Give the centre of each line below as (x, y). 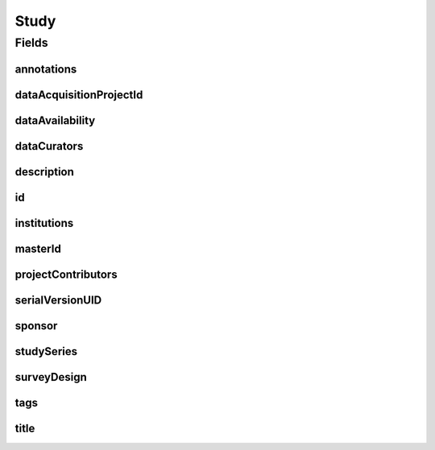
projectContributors (66, 274)
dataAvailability (55, 120)
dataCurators (49, 146)
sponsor (36, 326)
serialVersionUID (58, 300)
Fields (31, 43)
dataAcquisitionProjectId (79, 95)
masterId (38, 248)
